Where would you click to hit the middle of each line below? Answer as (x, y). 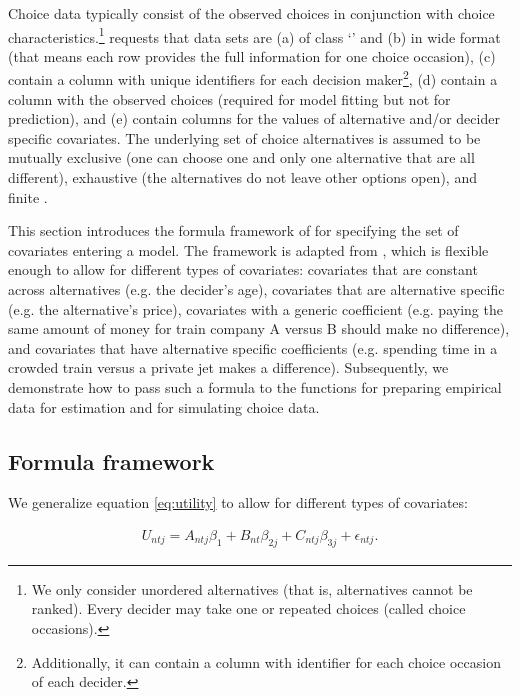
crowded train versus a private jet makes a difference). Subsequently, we (228, 367)
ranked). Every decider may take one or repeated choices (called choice (248, 608)
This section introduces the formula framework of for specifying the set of (233, 230)
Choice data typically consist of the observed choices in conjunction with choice (251, 13)
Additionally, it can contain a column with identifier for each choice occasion (266, 661)
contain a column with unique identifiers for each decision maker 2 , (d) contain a (253, 78)
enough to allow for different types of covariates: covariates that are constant (243, 269)
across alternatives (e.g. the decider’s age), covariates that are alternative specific (256, 289)
